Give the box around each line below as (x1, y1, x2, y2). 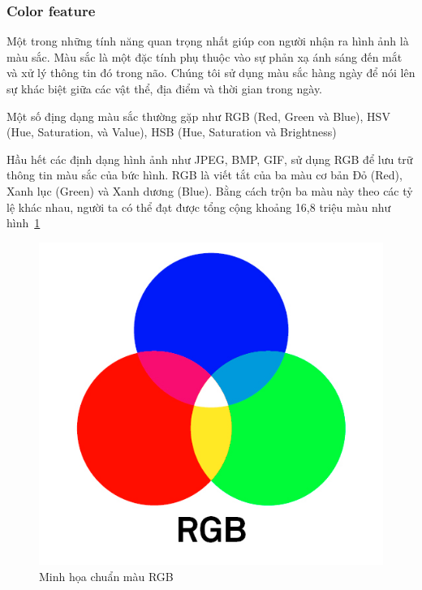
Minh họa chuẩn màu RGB (39, 567, 174, 584)
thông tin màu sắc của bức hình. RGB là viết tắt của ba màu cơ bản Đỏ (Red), (6, 166, 403, 183)
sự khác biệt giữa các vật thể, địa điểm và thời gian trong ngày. (6, 80, 323, 97)
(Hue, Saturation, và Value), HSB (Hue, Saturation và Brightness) (6, 123, 337, 140)
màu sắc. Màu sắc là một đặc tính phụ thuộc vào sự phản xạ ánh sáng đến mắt (6, 48, 403, 65)
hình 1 (6, 214, 41, 231)
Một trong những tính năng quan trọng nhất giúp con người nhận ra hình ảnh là (6, 32, 409, 50)
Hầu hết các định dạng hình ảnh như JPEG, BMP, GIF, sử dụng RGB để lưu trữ (6, 150, 413, 167)
